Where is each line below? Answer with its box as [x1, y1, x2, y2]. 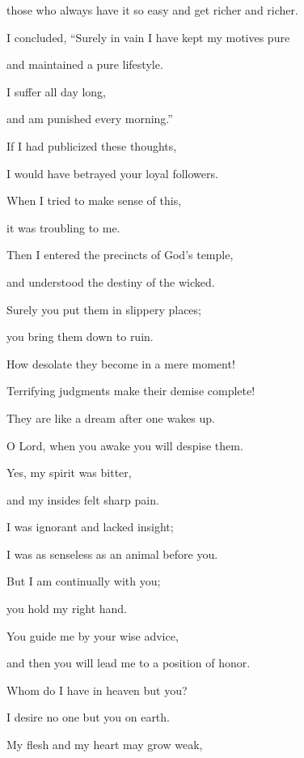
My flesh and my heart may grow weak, [6, 736, 203, 753]
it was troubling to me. [6, 219, 120, 236]
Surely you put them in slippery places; [6, 300, 201, 317]
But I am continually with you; [6, 573, 161, 590]
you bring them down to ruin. [6, 328, 154, 345]
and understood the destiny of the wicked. [6, 273, 215, 290]
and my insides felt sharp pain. [6, 491, 159, 508]
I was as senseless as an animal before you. [6, 545, 218, 562]
